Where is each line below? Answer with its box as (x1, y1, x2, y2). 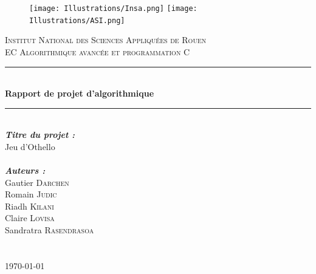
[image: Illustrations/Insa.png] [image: (29, 4, 197, 13)
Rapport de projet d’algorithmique (5, 87, 154, 100)
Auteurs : (5, 164, 46, 177)
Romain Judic (5, 188, 57, 200)
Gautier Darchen (5, 176, 69, 188)
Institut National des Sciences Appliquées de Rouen (5, 33, 207, 46)
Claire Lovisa (5, 211, 55, 224)
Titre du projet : (5, 128, 75, 141)
